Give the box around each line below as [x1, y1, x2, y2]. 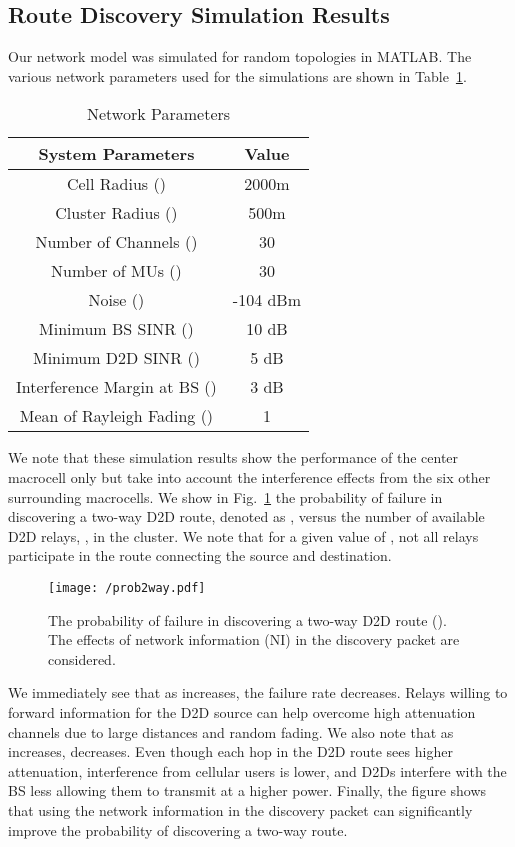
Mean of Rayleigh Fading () [19, 404, 214, 428]
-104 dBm [232, 288, 302, 312]
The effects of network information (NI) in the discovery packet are [48, 629, 460, 650]
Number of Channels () [35, 230, 198, 254]
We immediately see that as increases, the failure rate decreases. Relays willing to [8, 682, 508, 703]
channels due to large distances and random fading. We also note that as [8, 721, 454, 742]
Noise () [88, 288, 145, 312]
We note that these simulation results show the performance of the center [8, 447, 459, 468]
